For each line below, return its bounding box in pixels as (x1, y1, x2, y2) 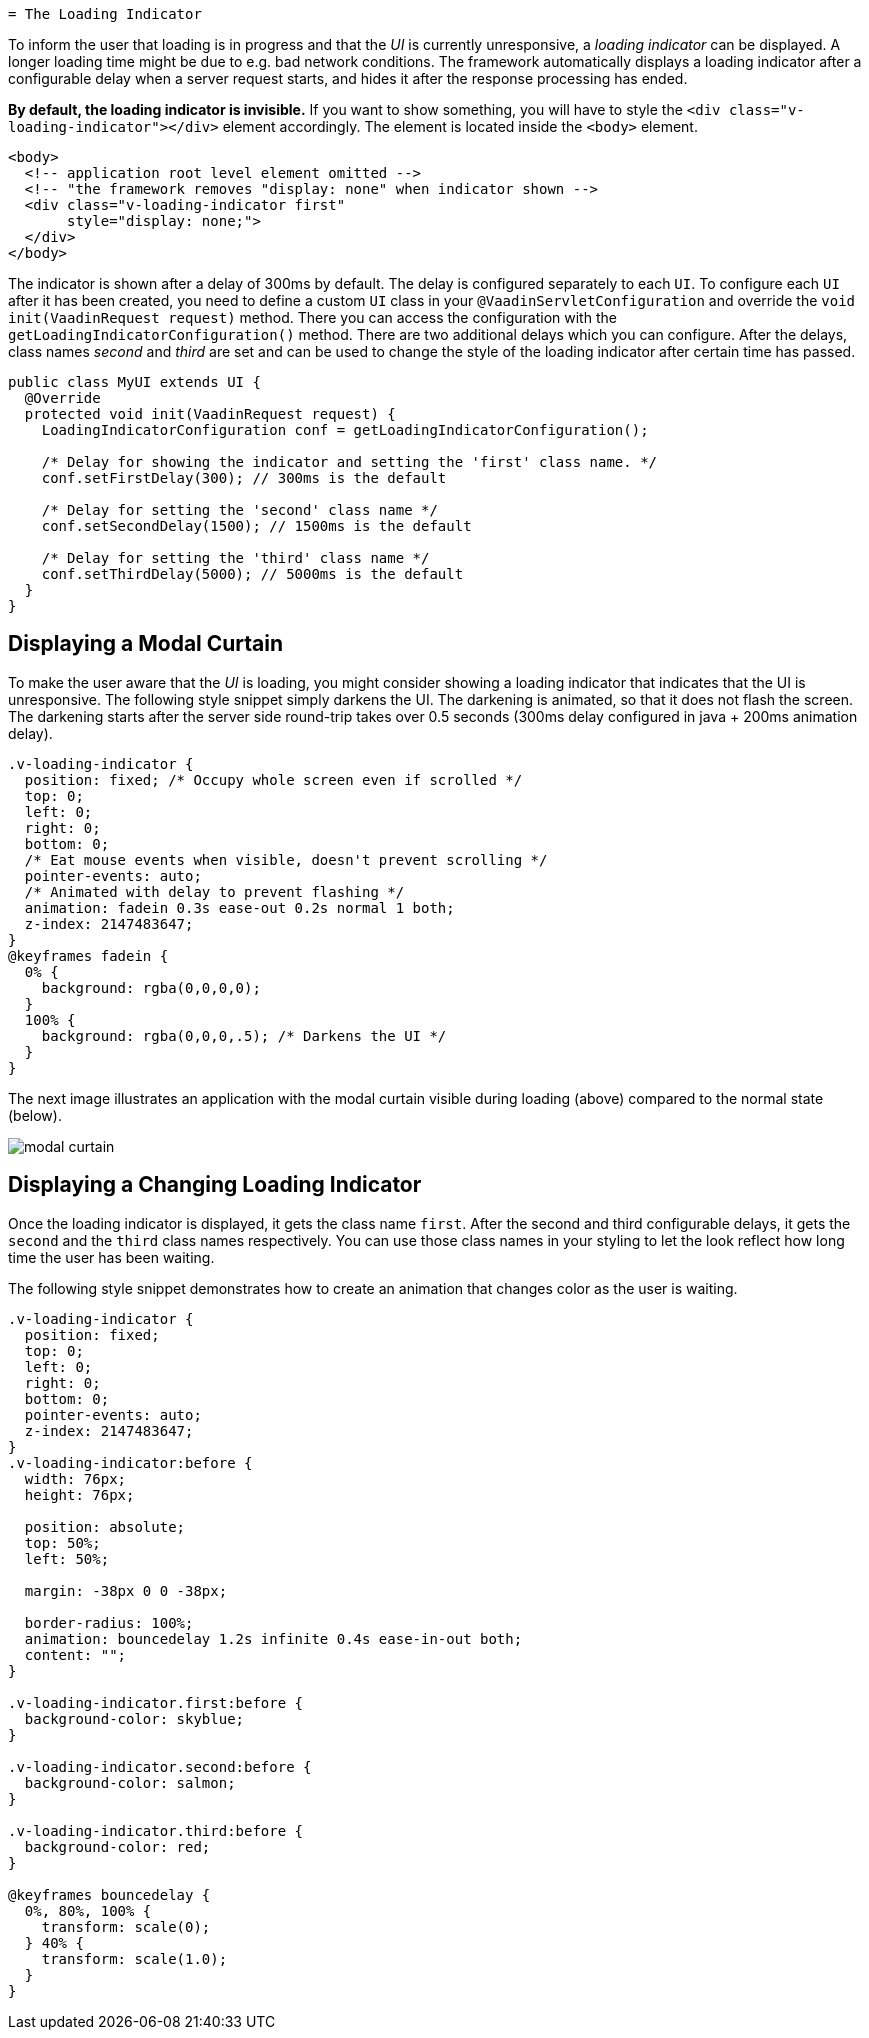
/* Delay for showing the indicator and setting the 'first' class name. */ (41, 454, 658, 470)
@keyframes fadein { (8, 947, 169, 964)
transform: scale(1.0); (41, 1950, 228, 1967)
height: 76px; (24, 1486, 135, 1503)
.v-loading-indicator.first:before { (8, 1694, 304, 1711)
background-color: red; (24, 1838, 211, 1855)
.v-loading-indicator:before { (8, 1454, 253, 1471)
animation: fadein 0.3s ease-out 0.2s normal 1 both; (24, 899, 455, 916)
